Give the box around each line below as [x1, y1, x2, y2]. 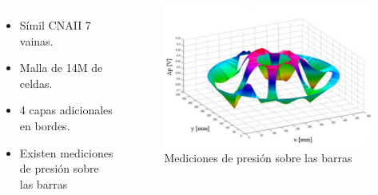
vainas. [19, 32, 54, 49]
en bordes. [19, 117, 70, 133]
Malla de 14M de [19, 59, 103, 76]
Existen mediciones [19, 144, 113, 161]
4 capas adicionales [19, 101, 113, 118]
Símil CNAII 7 [19, 17, 91, 33]
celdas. [19, 74, 53, 91]
